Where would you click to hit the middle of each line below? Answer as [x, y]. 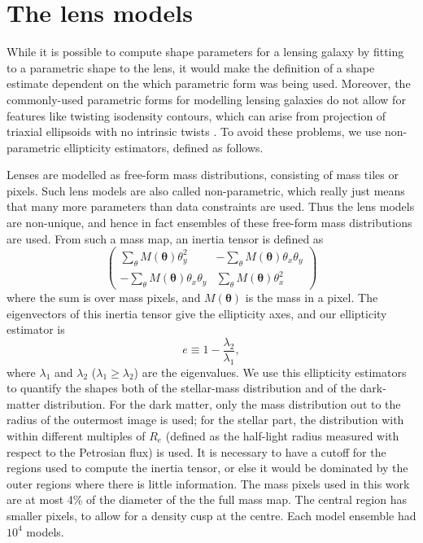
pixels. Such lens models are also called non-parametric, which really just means [206, 190]
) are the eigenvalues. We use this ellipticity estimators [270, 372]
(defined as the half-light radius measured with [282, 435]
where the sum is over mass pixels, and [104, 297]
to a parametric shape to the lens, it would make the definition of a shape [191, 67]
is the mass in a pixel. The [312, 297]
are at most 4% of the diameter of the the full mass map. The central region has [207, 499]
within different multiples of [76, 435]
